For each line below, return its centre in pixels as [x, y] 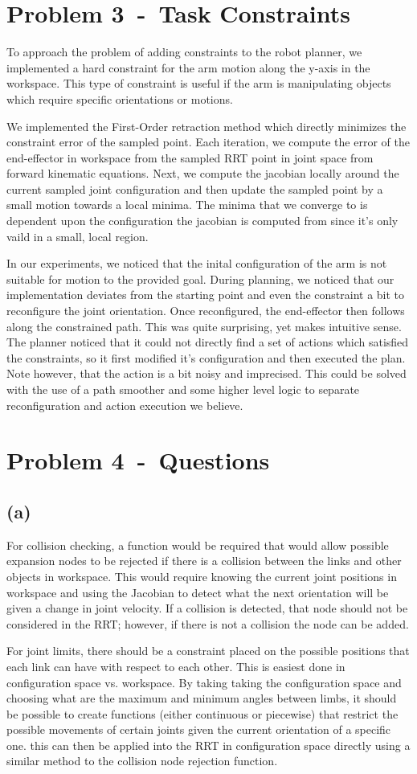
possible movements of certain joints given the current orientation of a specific [199, 729]
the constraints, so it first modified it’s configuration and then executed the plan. [206, 357]
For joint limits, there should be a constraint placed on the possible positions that [208, 651]
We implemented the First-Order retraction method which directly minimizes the [206, 126]
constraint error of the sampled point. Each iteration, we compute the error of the [208, 142]
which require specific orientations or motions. [120, 98]
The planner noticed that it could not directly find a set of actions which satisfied [208, 342]
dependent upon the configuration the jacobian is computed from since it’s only [202, 221]
